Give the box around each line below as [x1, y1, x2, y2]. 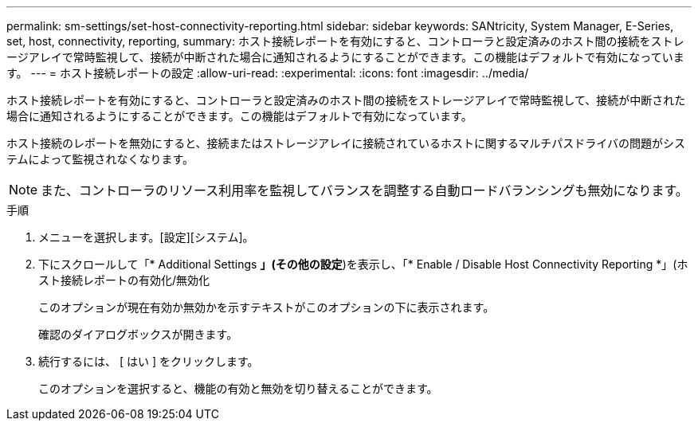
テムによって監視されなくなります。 [6, 152, 194, 166]
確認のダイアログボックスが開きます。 [38, 327, 238, 341]
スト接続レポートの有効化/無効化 [38, 273, 210, 287]
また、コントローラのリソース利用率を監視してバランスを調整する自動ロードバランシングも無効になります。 [41, 182, 688, 198]
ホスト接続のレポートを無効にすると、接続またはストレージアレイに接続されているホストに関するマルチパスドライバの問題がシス [6, 136, 686, 150]
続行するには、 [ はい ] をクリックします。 [38, 355, 259, 368]
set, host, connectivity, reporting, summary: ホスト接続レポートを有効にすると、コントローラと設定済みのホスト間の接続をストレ [6, 34, 684, 48]
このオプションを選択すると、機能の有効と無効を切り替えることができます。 [38, 382, 438, 395]
